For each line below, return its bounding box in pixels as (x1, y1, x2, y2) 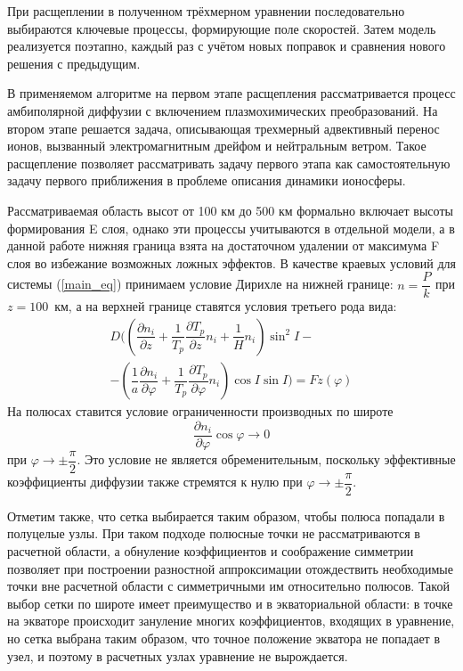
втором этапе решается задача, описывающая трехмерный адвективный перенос (7, 119, 440, 137)
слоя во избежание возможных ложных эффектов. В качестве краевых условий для (7, 253, 457, 272)
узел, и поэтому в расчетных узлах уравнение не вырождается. (7, 646, 348, 665)
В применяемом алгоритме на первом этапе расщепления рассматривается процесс (7, 84, 456, 102)
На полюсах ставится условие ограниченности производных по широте (7, 402, 394, 421)
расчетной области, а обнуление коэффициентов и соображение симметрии (7, 542, 414, 560)
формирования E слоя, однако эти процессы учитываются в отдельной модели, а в (7, 218, 455, 237)
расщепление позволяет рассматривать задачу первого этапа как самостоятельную (7, 153, 451, 172)
